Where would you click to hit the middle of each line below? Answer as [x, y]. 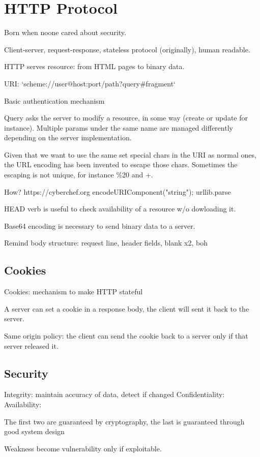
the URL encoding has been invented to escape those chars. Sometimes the [121, 164]
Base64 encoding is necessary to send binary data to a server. [100, 225]
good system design [34, 431]
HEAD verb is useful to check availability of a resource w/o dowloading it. [120, 209]
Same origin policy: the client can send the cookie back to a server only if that [126, 336]
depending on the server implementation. [68, 138]
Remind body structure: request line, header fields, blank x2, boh [106, 243]
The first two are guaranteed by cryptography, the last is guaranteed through [124, 421]
